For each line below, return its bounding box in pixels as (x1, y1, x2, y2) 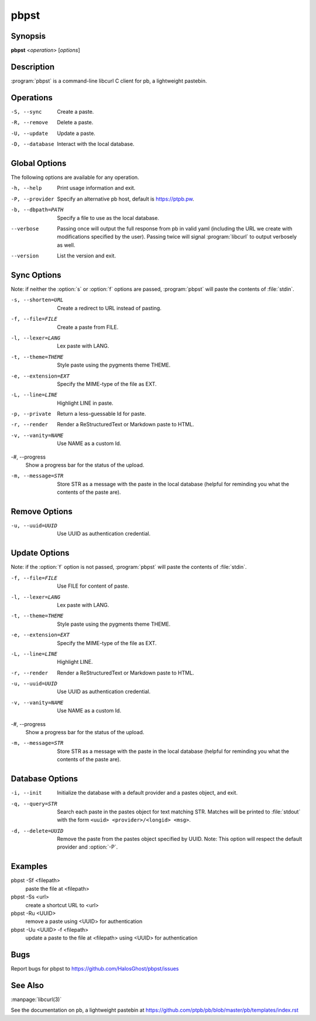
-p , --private (11, 411, 51, 418)
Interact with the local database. (57, 141, 135, 148)
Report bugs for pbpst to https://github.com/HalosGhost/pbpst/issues (11, 965, 179, 972)
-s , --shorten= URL (11, 297, 64, 303)
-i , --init (11, 789, 42, 796)
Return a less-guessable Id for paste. (57, 411, 146, 418)
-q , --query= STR (11, 800, 58, 807)
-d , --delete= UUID (11, 827, 64, 834)
